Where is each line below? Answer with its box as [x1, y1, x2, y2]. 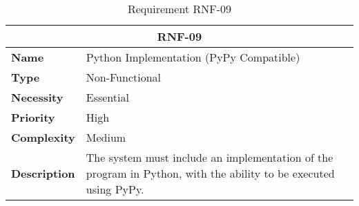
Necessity [11, 89, 64, 105]
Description [11, 165, 75, 181]
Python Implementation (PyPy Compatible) [86, 49, 300, 65]
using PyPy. [86, 181, 144, 197]
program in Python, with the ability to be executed [86, 165, 335, 181]
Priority [11, 109, 55, 125]
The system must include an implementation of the [86, 149, 333, 165]
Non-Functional [86, 69, 162, 85]
